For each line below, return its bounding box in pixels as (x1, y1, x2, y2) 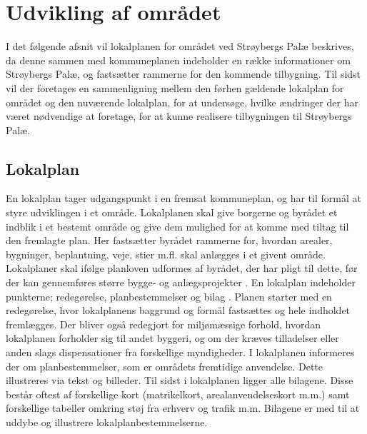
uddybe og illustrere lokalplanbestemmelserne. (6, 414, 208, 429)
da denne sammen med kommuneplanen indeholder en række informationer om (6, 52, 351, 67)
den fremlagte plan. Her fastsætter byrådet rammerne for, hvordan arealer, (6, 233, 333, 248)
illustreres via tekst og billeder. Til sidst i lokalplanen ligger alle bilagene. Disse (6, 373, 353, 388)
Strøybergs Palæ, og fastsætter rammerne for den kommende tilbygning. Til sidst (6, 66, 361, 81)
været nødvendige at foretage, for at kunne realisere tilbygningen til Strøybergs (6, 108, 352, 123)
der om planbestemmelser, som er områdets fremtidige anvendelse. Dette (6, 358, 323, 373)
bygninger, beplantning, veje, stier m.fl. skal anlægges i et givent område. (6, 246, 326, 261)
